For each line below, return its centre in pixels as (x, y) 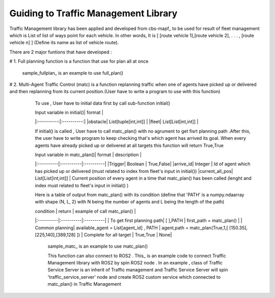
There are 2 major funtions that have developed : (61, 52)
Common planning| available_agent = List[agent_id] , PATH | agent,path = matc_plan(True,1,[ (132, 228)
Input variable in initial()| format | (69, 112)
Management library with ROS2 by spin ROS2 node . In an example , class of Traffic (135, 263)
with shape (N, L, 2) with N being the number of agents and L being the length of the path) (130, 202)
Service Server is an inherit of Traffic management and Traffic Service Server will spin (138, 270)
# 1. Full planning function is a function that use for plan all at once (79, 62)
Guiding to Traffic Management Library (93, 13)
